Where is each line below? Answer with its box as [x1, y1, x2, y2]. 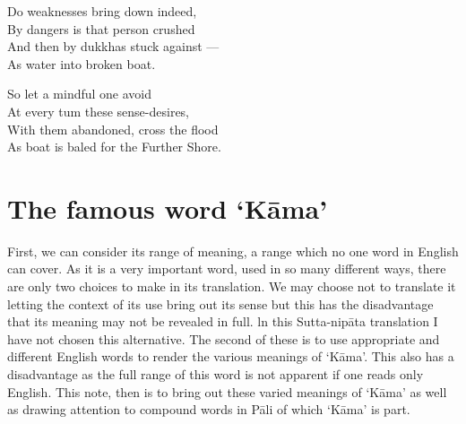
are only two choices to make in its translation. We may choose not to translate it [7, 277, 456, 296]
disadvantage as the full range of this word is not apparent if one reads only [7, 365, 424, 384]
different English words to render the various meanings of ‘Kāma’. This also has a [7, 347, 454, 366]
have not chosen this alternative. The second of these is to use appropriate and [7, 329, 440, 348]
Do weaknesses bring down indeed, [7, 2, 197, 20]
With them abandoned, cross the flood [7, 119, 219, 138]
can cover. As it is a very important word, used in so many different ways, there [7, 259, 446, 278]
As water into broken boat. [7, 54, 156, 73]
